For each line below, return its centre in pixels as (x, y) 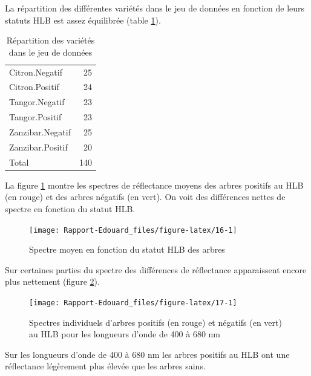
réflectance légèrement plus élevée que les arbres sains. (105, 366)
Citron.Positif (34, 87)
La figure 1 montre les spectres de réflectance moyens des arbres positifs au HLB (154, 185)
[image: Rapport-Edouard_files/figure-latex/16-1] (133, 230)
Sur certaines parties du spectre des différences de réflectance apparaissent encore (156, 269)
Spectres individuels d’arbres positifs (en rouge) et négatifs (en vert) (155, 322)
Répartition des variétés (51, 40)
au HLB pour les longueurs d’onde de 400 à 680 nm (125, 334)
